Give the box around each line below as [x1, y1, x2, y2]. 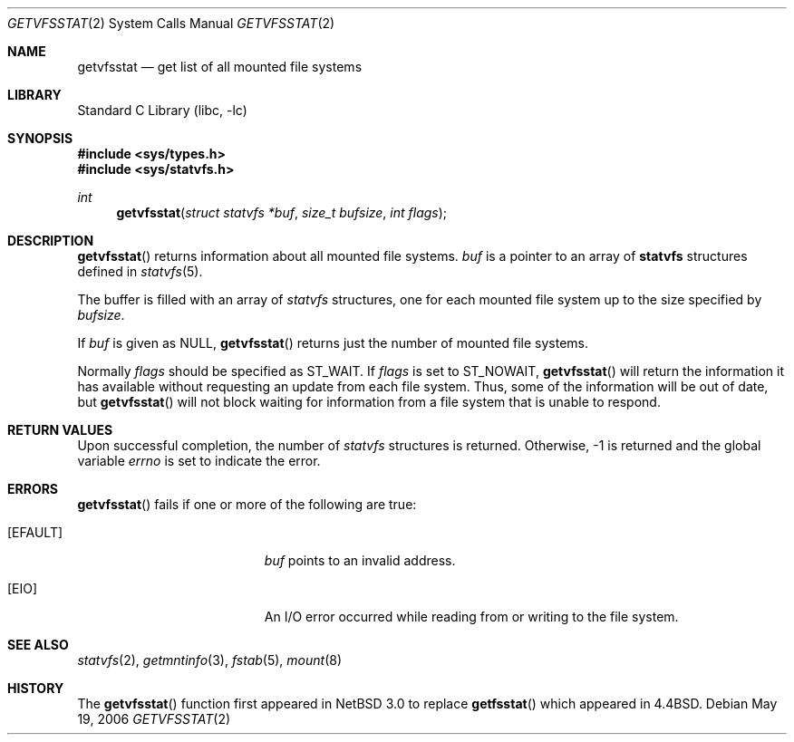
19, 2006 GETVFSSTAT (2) [77, 711, 231, 727]
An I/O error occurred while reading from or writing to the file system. [264, 609, 679, 624]
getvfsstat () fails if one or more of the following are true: [77, 496, 417, 512]
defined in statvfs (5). [77, 264, 203, 279]
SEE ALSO [7, 637, 69, 652]
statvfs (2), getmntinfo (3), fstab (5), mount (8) [77, 652, 343, 668]
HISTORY [7, 680, 64, 696]
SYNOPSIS [7, 130, 73, 146]
